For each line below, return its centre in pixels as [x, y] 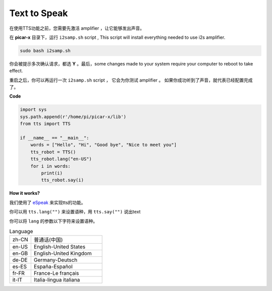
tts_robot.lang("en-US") [61, 159]
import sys [33, 110]
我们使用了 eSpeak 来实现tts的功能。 [47, 202]
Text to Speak [39, 13]
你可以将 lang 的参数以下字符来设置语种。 [53, 221]
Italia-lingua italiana [57, 280]
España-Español [53, 267]
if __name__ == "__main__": [54, 138]
